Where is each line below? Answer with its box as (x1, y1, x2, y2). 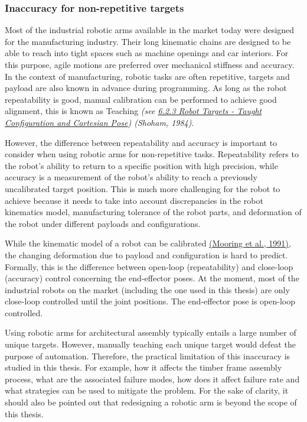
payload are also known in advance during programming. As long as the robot (5, 82, 287, 94)
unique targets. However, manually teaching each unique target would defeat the (5, 338, 296, 350)
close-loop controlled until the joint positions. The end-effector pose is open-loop (5, 295, 296, 307)
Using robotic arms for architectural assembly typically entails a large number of (5, 326, 296, 339)
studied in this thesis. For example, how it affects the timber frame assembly (5, 361, 282, 374)
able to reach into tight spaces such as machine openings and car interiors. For (5, 47, 289, 59)
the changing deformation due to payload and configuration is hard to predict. (5, 248, 288, 261)
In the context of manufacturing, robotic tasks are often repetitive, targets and (5, 70, 290, 82)
